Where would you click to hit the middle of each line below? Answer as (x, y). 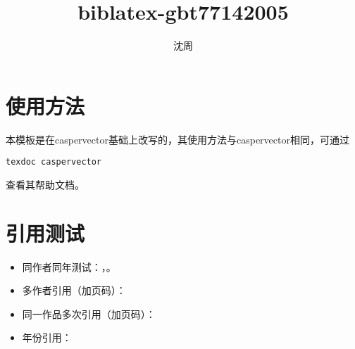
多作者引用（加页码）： (74, 290)
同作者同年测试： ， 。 (69, 266)
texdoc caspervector (54, 162)
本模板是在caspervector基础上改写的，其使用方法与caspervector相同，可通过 (177, 139)
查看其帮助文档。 (45, 184)
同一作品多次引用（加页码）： (89, 313)
